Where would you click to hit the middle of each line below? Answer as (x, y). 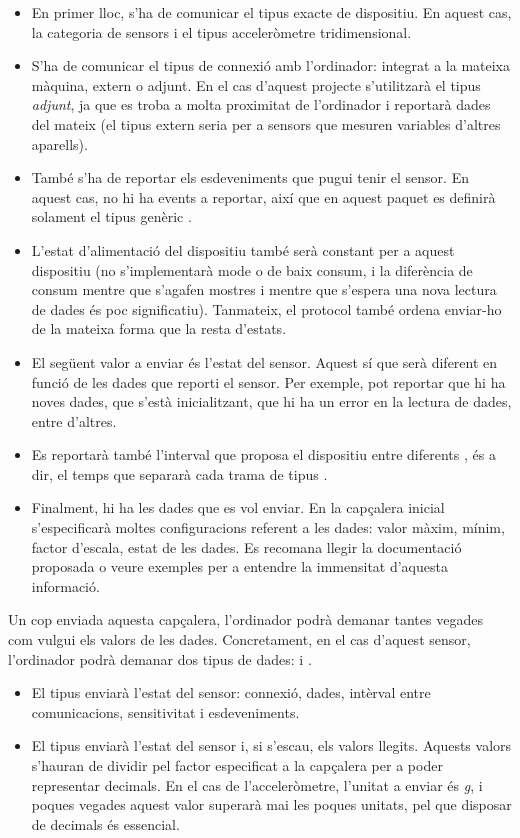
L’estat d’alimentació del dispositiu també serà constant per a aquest (243, 249)
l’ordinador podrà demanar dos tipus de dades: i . (160, 658)
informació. (65, 585)
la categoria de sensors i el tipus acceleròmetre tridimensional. (221, 31)
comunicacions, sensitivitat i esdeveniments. (165, 711)
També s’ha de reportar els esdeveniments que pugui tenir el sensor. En (250, 177)
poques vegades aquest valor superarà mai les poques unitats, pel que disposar (271, 804)
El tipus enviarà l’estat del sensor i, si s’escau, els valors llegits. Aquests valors (271, 745)
